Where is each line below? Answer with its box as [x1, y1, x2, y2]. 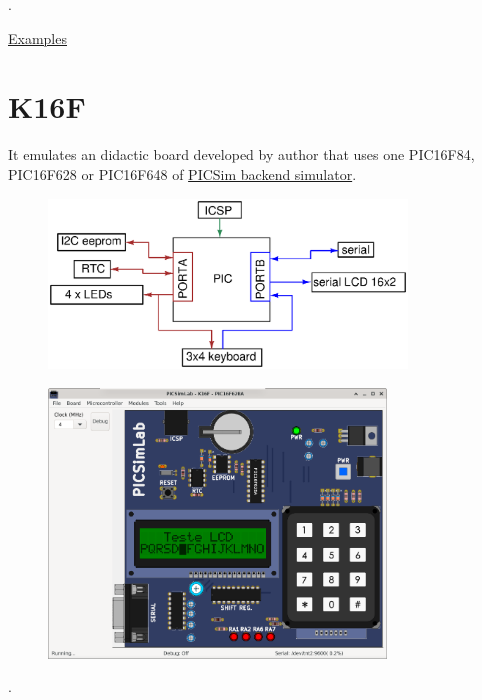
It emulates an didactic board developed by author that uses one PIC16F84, [8, 144, 475, 165]
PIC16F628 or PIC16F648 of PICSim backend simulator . [8, 163, 357, 184]
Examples [8, 27, 67, 48]
